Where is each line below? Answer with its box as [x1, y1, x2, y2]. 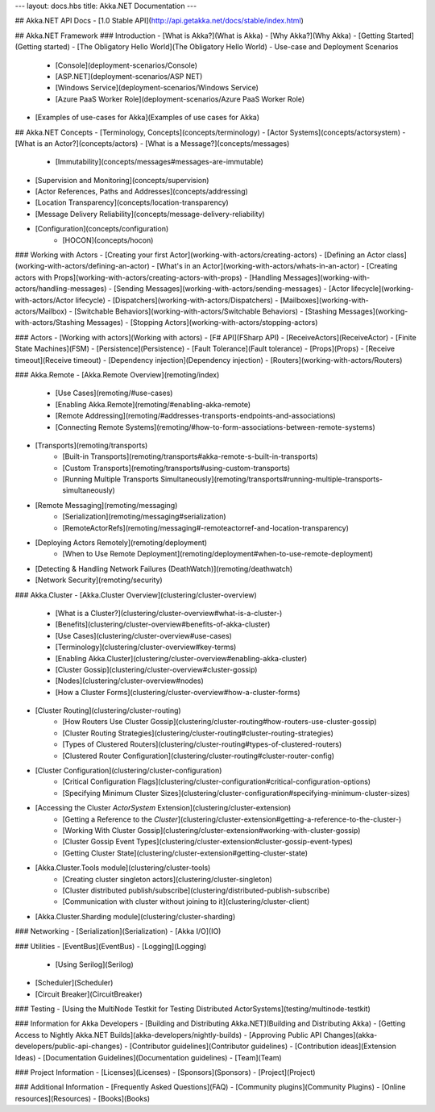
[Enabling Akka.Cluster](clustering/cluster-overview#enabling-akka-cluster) [55, 653, 308, 663]
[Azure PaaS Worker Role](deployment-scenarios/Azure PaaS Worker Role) [55, 94, 305, 104]
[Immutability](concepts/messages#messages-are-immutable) [55, 157, 263, 167]
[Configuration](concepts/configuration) [35, 224, 169, 234]
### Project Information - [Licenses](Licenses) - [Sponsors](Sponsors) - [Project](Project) [14, 1068, 316, 1077]
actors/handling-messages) [14, 284, 107, 294]
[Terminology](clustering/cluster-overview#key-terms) [55, 642, 237, 652]
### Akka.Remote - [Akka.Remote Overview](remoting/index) [14, 369, 220, 379]
